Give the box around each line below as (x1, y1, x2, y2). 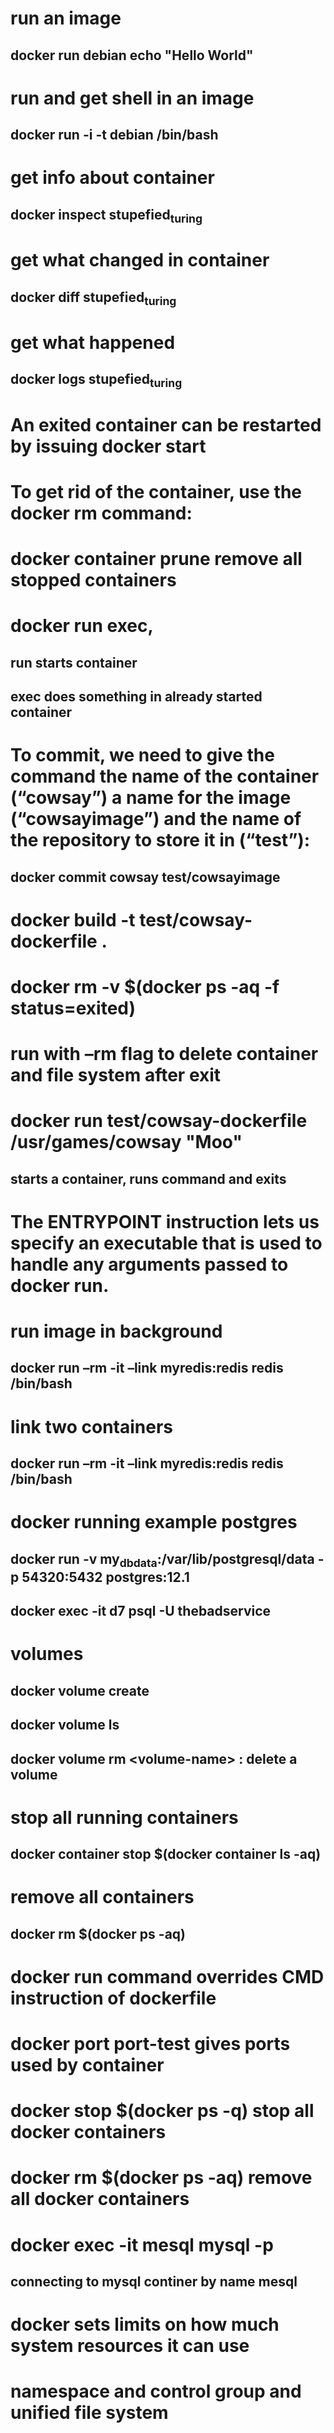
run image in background (10, 1320, 223, 1343)
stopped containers (10, 569, 177, 592)
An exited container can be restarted (10, 413, 322, 436)
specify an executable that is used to (10, 1232, 323, 1254)
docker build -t (10, 908, 136, 931)
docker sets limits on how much (10, 2313, 280, 2336)
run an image (10, 7, 122, 30)
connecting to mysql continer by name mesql (10, 2273, 298, 2291)
